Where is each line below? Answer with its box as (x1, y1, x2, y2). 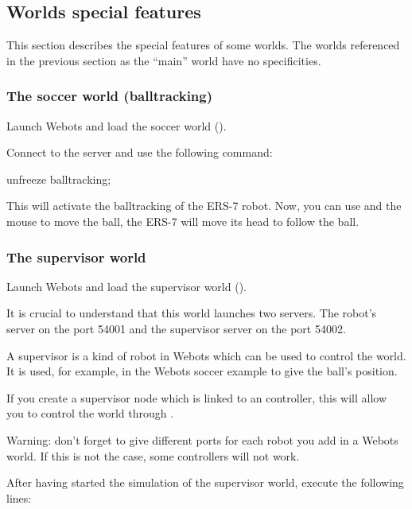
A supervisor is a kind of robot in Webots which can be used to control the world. (6, 347, 406, 363)
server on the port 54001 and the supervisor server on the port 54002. (6, 320, 346, 336)
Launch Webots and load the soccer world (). (6, 117, 227, 134)
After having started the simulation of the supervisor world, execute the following (6, 474, 404, 491)
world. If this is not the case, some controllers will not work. (6, 447, 300, 464)
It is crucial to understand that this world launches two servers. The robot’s (6, 305, 377, 321)
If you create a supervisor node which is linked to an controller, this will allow (6, 389, 387, 406)
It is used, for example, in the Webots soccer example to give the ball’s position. (6, 363, 398, 379)
